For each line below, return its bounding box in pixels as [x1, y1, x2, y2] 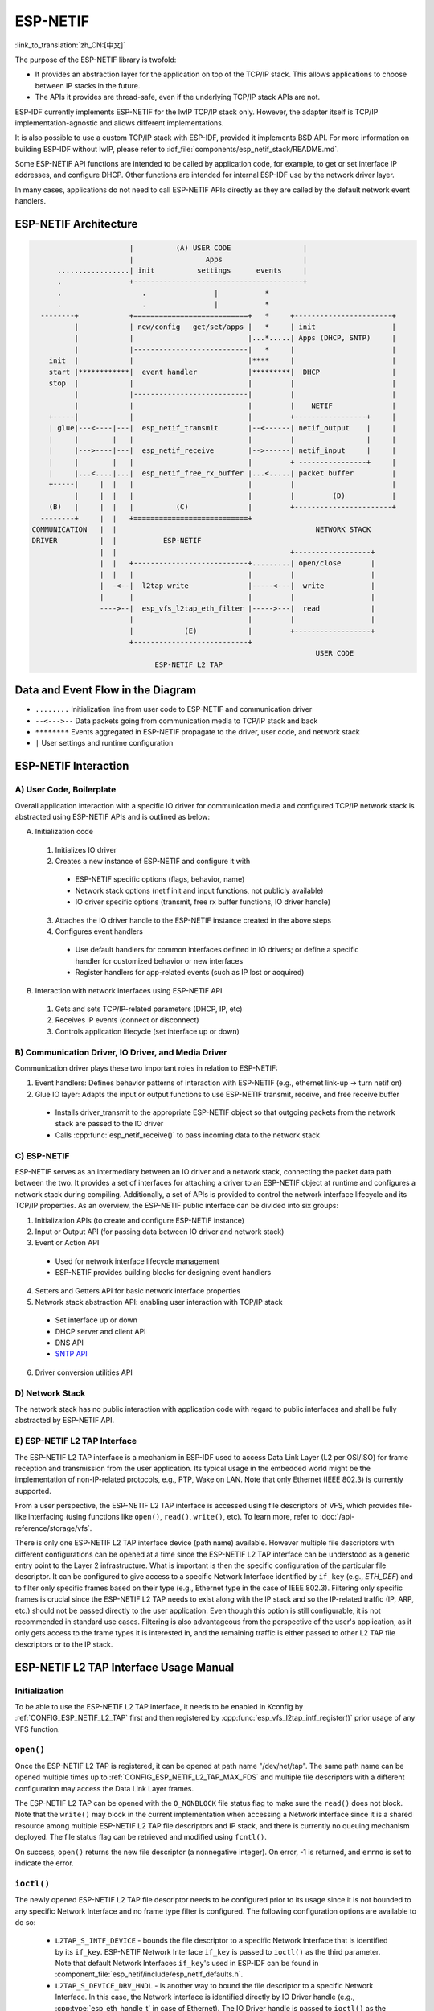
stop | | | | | [48, 378, 397, 388]
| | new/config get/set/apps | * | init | [73, 322, 397, 331]
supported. [14, 1486, 51, 1495]
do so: [14, 1917, 36, 1927]
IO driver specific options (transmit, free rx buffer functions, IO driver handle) [75, 897, 331, 907]
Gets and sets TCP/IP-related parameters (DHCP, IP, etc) [55, 1004, 243, 1014]
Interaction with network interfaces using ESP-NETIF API [35, 985, 223, 995]
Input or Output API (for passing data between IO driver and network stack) [35, 1227, 285, 1236]
